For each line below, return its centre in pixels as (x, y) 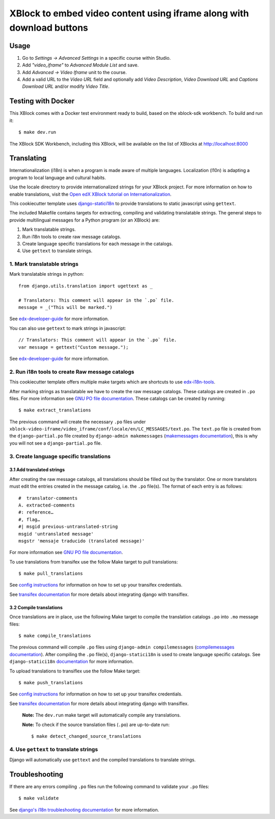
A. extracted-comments (47, 505)
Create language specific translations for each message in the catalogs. (98, 244)
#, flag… (29, 519)
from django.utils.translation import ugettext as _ (86, 286)
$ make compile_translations (55, 636)
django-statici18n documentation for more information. (72, 662)
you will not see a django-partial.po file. (56, 443)
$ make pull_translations (51, 574)
